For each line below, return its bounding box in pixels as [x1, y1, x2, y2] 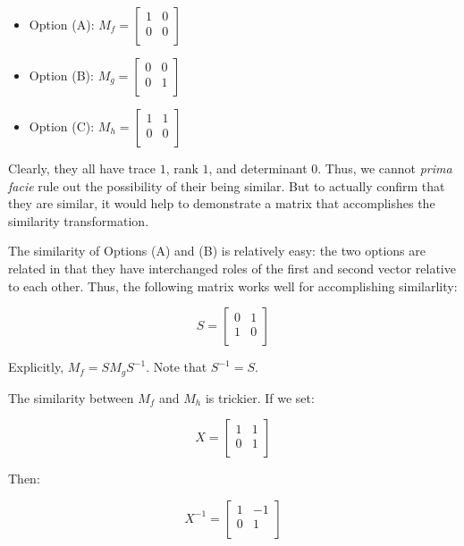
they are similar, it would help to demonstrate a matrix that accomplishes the [8, 194, 435, 213]
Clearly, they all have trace [8, 159, 156, 177]
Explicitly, [8, 357, 64, 376]
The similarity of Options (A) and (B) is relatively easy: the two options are [8, 241, 426, 260]
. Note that [146, 357, 207, 376]
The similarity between [8, 388, 134, 407]
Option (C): [29, 117, 95, 135]
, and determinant [208, 159, 308, 177]
